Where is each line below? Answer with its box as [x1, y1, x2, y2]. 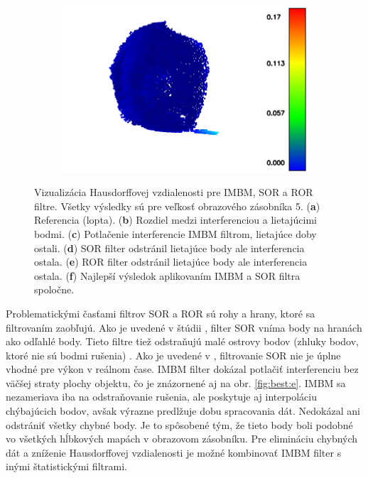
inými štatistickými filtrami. [6, 459, 127, 474]
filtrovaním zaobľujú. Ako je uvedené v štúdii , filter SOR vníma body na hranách [6, 320, 362, 335]
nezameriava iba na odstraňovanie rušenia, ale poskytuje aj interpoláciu [6, 389, 317, 404]
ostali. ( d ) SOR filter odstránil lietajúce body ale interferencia [34, 240, 305, 255]
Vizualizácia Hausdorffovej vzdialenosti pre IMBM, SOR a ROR [34, 185, 313, 200]
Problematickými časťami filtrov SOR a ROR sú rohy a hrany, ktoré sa [6, 305, 315, 320]
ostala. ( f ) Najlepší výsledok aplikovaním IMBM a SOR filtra [34, 268, 301, 283]
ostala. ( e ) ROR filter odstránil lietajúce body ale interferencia [34, 254, 308, 269]
